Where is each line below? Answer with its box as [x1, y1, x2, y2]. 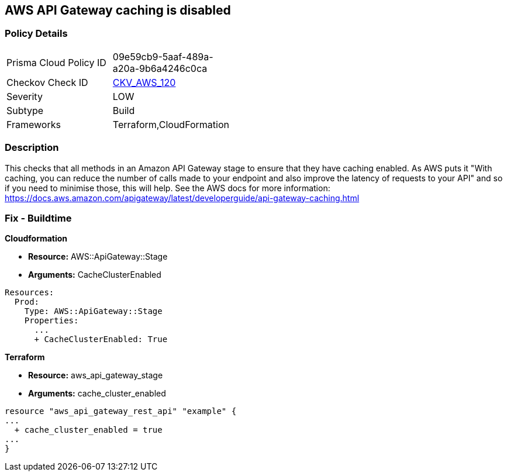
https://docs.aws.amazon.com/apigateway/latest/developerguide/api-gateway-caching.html [5, 192, 360, 203]
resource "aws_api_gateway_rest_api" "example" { [5, 406, 237, 416]
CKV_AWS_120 [112, 76, 176, 88]
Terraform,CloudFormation [112, 118, 229, 130]
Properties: [24, 316, 79, 326]
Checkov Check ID [6, 76, 88, 88]
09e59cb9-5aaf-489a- [112, 50, 213, 63]
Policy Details [5, 27, 68, 40]
